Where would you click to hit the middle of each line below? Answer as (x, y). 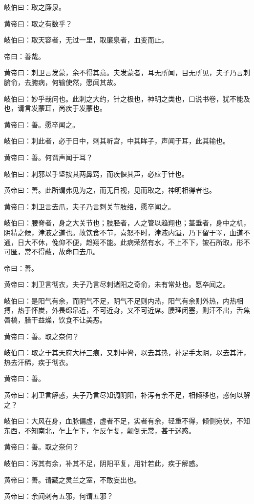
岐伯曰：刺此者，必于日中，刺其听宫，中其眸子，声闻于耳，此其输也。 (117, 141)
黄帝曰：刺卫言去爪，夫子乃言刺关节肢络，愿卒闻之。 (89, 206)
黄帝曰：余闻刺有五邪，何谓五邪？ (59, 496)
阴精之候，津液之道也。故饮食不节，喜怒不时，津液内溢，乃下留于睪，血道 (124, 232)
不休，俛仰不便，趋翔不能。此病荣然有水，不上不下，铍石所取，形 (137, 242)
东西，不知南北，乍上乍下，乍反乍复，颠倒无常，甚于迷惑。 (100, 430)
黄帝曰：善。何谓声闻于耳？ (48, 157)
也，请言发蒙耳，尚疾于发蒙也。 (55, 108)
